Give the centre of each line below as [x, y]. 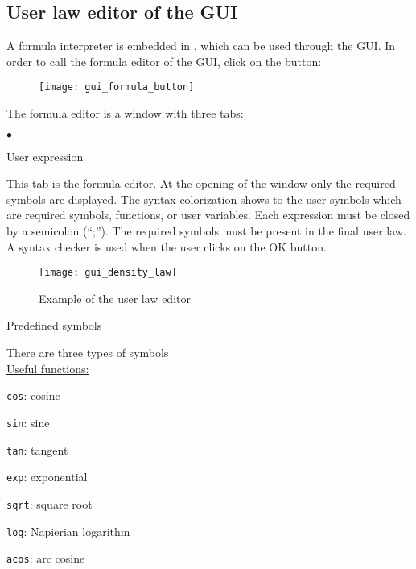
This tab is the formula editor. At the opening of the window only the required [201, 183]
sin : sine [28, 422]
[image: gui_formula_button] [117, 87]
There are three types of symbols [88, 353]
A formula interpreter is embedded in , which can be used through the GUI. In [201, 46]
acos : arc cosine [46, 558]
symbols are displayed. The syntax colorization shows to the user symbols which [204, 199]
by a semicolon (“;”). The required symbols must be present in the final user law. [206, 231]
